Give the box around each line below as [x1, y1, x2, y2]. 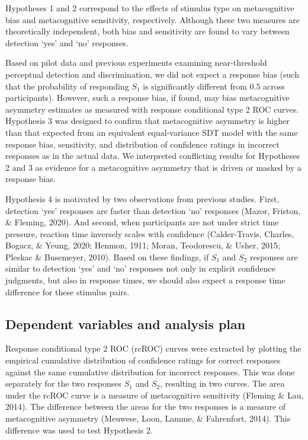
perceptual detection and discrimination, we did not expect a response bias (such [5, 68, 299, 80]
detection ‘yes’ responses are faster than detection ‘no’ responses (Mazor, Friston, [5, 204, 301, 216]
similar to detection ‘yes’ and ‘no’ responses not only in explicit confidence [5, 262, 275, 275]
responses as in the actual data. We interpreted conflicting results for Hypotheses [5, 149, 300, 162]
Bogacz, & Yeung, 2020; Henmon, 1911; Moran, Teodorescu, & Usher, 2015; [5, 239, 281, 251]
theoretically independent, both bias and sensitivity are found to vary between [5, 25, 290, 37]
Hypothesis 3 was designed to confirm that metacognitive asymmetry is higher [5, 114, 290, 127]
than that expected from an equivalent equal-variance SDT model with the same [5, 126, 298, 138]
